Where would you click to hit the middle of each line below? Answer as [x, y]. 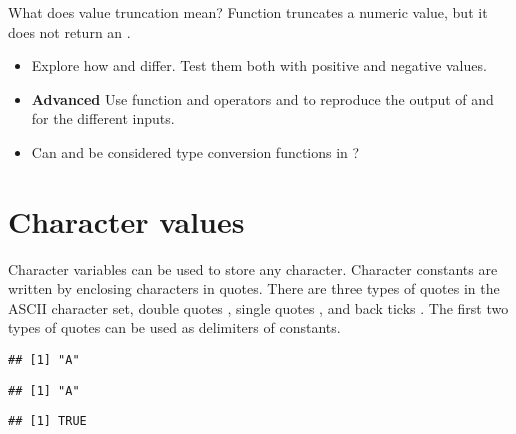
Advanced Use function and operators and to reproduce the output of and [262, 98]
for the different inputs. [103, 118]
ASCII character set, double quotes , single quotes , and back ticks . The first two [258, 307]
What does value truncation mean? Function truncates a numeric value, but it [248, 12]
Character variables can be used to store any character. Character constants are [253, 268]
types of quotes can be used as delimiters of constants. [174, 327]
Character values [126, 220]
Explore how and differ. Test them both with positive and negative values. [259, 65]
